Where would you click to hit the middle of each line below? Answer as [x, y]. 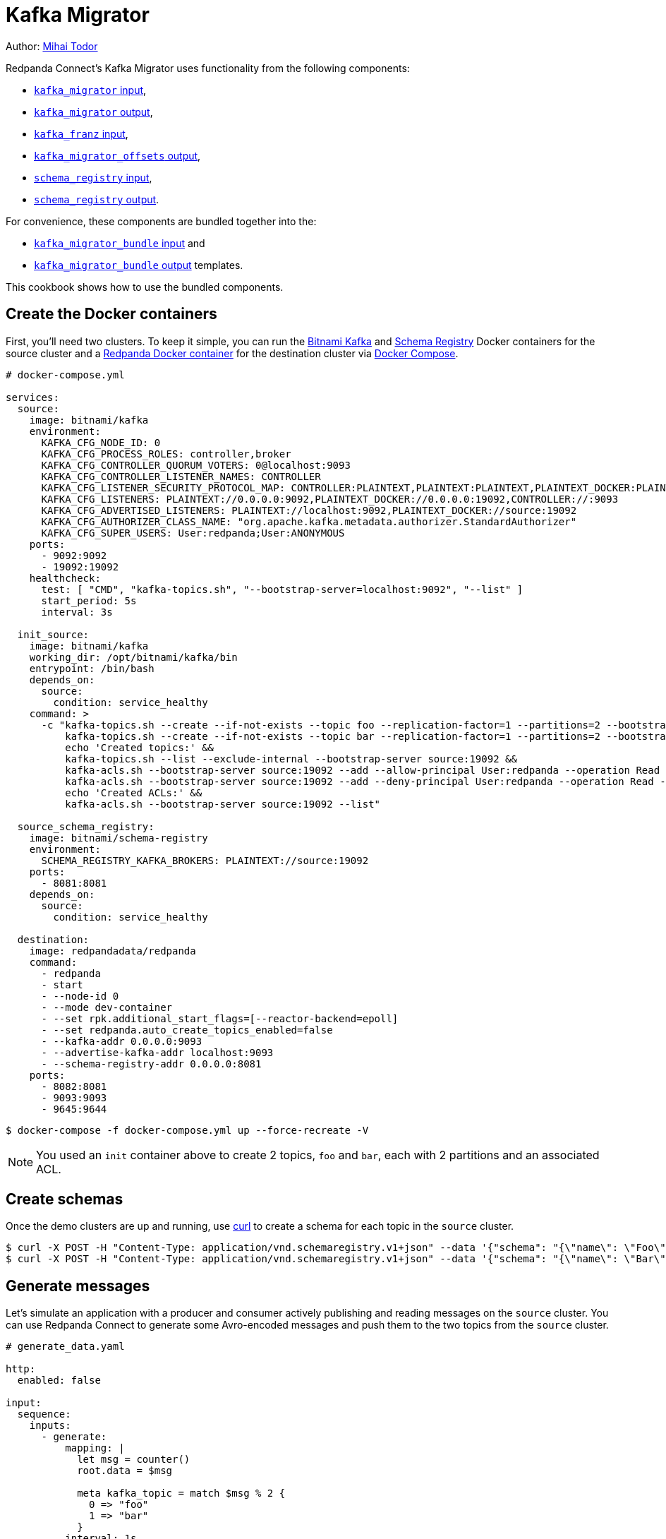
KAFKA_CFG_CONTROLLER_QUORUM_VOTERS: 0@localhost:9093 [196, 465]
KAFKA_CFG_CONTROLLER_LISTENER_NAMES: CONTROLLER [181, 476]
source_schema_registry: [86, 826]
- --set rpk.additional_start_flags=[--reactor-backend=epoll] [220, 1018]
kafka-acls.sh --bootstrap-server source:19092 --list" [223, 804]
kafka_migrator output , [93, 112]
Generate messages [78, 1286]
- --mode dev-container [107, 1007]
